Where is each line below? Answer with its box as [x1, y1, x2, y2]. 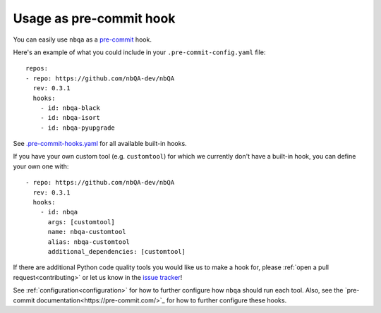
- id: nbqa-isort [40, 113, 100, 122]
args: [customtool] [47, 218, 116, 226]
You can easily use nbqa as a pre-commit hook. [13, 35, 152, 44]
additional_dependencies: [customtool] [47, 247, 186, 255]
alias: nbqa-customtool [47, 238, 131, 246]
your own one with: [13, 162, 69, 171]
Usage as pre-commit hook [13, 11, 176, 26]
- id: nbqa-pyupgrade [40, 123, 116, 132]
